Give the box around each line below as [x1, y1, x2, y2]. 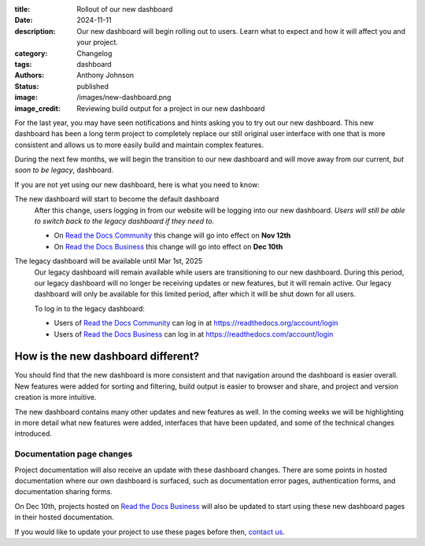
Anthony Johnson [76, 71, 135, 80]
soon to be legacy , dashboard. [14, 165, 114, 175]
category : [14, 48, 48, 58]
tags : [14, 59, 32, 68]
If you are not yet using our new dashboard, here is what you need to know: [14, 179, 260, 189]
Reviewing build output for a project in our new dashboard [76, 103, 265, 113]
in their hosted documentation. [14, 512, 114, 522]
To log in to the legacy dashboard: [34, 304, 146, 313]
